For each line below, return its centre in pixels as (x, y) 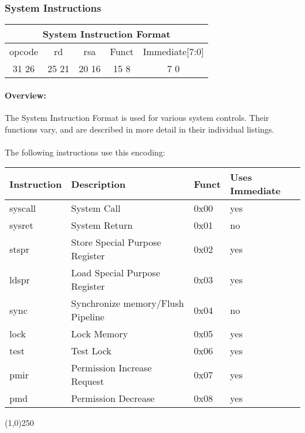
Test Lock (91, 351)
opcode (24, 52)
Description (98, 184)
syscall (23, 208)
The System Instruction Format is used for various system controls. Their (137, 118)
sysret (21, 225)
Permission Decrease (113, 398)
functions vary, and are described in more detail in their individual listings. (140, 129)
